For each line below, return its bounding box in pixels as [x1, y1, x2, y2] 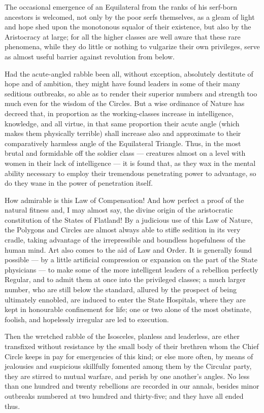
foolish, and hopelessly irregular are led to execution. [5, 314, 169, 324]
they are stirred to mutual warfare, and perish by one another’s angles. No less [5, 370, 250, 381]
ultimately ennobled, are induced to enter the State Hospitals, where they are [5, 294, 246, 304]
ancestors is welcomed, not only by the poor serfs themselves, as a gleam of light [5, 11, 255, 22]
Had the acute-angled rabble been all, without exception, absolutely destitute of [5, 68, 253, 79]
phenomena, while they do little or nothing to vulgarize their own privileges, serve [5, 41, 260, 52]
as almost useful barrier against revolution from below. [5, 51, 175, 61]
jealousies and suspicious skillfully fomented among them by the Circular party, [5, 361, 252, 371]
